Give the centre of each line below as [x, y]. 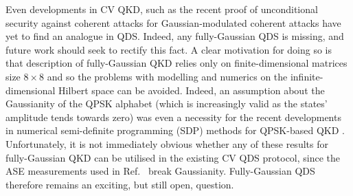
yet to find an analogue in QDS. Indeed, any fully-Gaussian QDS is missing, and [175, 36]
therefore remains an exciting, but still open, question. [120, 184]
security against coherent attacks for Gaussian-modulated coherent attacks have [173, 22]
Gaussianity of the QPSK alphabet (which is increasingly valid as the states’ [167, 104]
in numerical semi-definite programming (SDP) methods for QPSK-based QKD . [175, 130]
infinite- [307, 76]
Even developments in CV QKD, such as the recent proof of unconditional [162, 9]
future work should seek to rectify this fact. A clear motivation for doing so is [169, 49]
